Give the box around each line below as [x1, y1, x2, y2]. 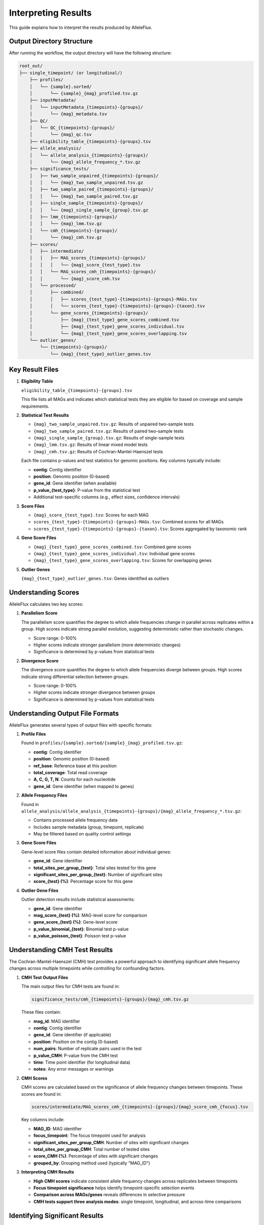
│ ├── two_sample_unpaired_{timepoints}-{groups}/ [29, 173, 159, 178]
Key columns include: [21, 1117, 65, 1123]
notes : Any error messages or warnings [33, 1066, 114, 1072]
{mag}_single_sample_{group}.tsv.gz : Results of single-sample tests [33, 435, 185, 441]
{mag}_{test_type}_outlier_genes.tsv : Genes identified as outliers [21, 576, 170, 582]
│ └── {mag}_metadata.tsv [29, 111, 108, 117]
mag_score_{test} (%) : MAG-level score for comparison [33, 912, 148, 918]
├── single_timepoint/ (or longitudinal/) [19, 70, 123, 75]
